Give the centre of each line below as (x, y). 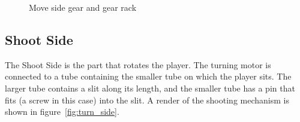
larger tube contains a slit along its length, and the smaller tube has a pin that (150, 88)
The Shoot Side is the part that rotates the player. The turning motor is (138, 64)
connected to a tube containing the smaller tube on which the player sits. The (148, 76)
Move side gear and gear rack (83, 7)
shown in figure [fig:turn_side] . (62, 112)
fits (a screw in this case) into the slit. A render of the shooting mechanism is (147, 100)
